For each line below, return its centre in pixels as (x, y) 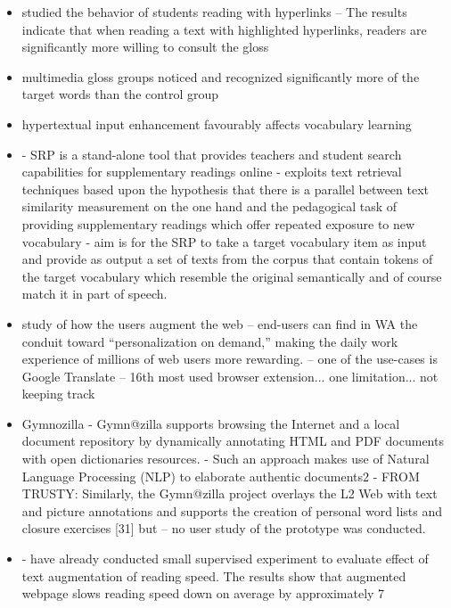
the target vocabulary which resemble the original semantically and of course (232, 276)
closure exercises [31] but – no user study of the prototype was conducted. (224, 528)
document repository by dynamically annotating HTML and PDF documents (233, 441)
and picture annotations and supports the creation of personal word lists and (232, 510)
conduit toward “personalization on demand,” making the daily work (210, 341)
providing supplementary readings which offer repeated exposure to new (218, 223)
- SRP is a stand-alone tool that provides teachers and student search (212, 154)
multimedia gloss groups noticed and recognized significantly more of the (221, 76)
